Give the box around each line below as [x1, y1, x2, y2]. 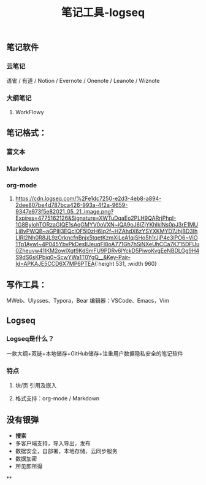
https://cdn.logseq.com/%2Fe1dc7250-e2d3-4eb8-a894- [15, 195, 162, 203]
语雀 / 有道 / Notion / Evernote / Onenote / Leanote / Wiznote [6, 77, 160, 85]
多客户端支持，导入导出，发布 [15, 440, 91, 447]
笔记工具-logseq [61, 6, 145, 20]
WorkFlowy [15, 108, 44, 115]
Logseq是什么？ [6, 335, 55, 343]
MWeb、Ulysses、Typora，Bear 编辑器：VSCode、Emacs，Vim [6, 297, 170, 305]
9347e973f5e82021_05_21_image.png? [15, 208, 114, 215]
